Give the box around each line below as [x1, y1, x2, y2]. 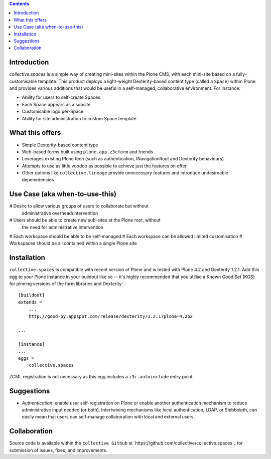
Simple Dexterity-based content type [22, 142, 98, 148]
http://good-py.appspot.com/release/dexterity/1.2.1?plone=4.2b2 [28, 313, 193, 319]
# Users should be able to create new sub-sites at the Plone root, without [9, 217, 161, 223]
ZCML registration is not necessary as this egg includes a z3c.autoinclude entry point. [9, 373, 194, 379]
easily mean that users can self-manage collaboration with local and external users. [22, 414, 195, 420]
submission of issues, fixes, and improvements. [9, 447, 107, 453]
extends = [18, 299, 42, 305]
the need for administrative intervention [22, 224, 104, 230]
